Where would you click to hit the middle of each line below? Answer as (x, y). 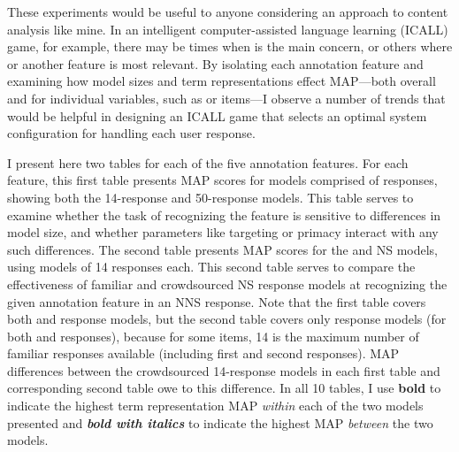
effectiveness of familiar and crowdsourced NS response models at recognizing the (227, 283)
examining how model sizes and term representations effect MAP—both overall (222, 81)
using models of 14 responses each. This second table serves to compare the (211, 267)
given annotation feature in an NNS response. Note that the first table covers (217, 301)
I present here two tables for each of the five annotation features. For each (208, 162)
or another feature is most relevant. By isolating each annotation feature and (215, 63)
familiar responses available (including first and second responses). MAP (203, 353)
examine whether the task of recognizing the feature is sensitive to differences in (224, 215)
